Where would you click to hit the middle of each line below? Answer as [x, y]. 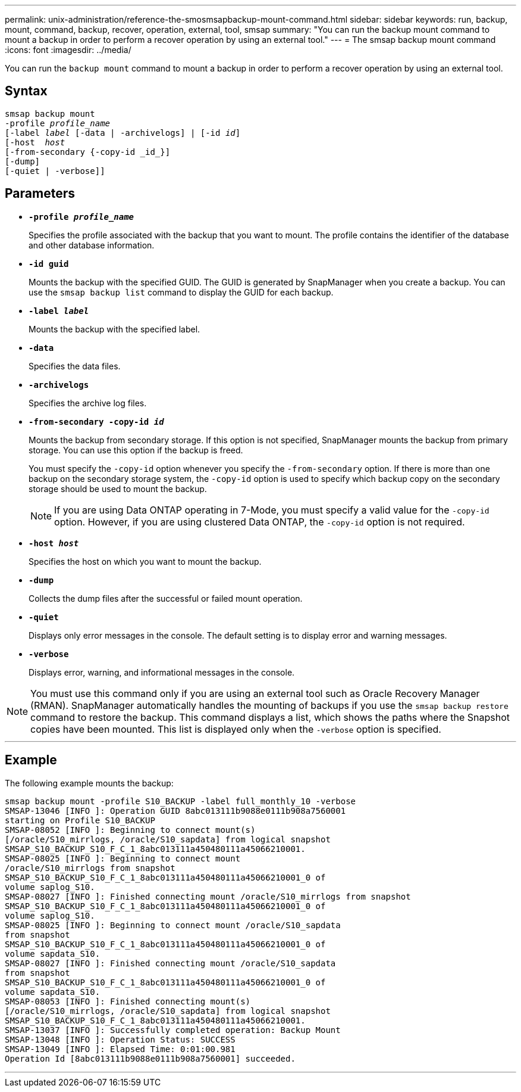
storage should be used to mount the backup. [118, 489]
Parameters [40, 194]
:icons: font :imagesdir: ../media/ [68, 50]
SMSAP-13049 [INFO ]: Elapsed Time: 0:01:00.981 [120, 1049]
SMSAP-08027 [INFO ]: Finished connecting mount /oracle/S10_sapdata [170, 963]
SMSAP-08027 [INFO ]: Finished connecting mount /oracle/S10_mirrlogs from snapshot [208, 896]
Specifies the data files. [75, 366]
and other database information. [92, 245]
